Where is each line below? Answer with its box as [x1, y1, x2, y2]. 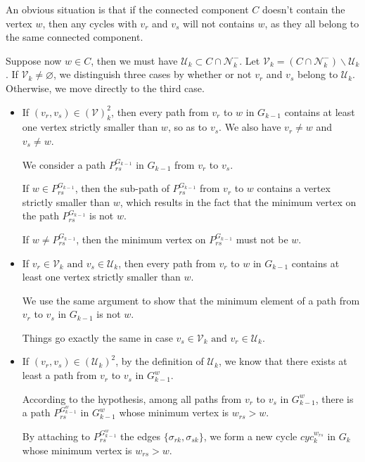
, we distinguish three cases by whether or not [53, 67, 252, 82]
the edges [120, 428, 160, 443]
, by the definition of [115, 354, 204, 368]
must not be [236, 231, 288, 246]
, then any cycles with [42, 15, 137, 30]
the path [22, 208, 59, 223]
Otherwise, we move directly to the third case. [6, 80, 205, 95]
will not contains [183, 15, 255, 30]
